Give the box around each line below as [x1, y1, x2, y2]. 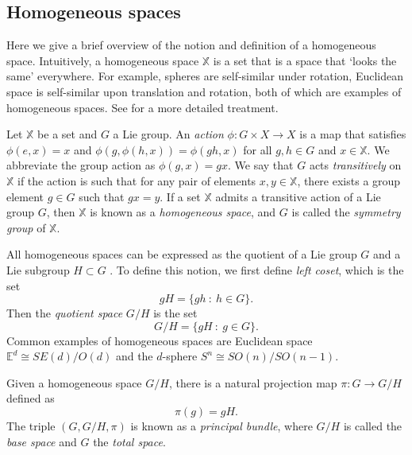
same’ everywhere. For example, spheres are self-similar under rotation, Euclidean [6, 68, 404, 84]
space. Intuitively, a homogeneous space [6, 52, 199, 68]
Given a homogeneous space [6, 374, 142, 391]
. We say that [228, 157, 294, 173]
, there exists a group [297, 172, 401, 189]
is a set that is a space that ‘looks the [213, 52, 397, 68]
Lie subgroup [6, 261, 70, 278]
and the [115, 348, 153, 364]
